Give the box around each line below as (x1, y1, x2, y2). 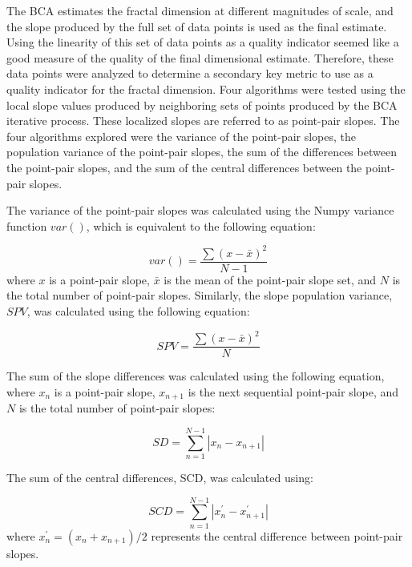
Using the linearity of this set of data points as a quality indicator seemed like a (6, 34, 399, 50)
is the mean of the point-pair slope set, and (164, 271, 377, 288)
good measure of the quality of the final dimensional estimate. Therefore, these (6, 49, 394, 66)
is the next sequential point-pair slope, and (188, 383, 399, 400)
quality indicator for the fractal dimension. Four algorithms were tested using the (6, 80, 406, 97)
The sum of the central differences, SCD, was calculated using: (6, 468, 313, 485)
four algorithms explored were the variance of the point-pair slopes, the (6, 127, 357, 144)
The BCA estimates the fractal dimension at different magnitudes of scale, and (6, 2, 394, 18)
